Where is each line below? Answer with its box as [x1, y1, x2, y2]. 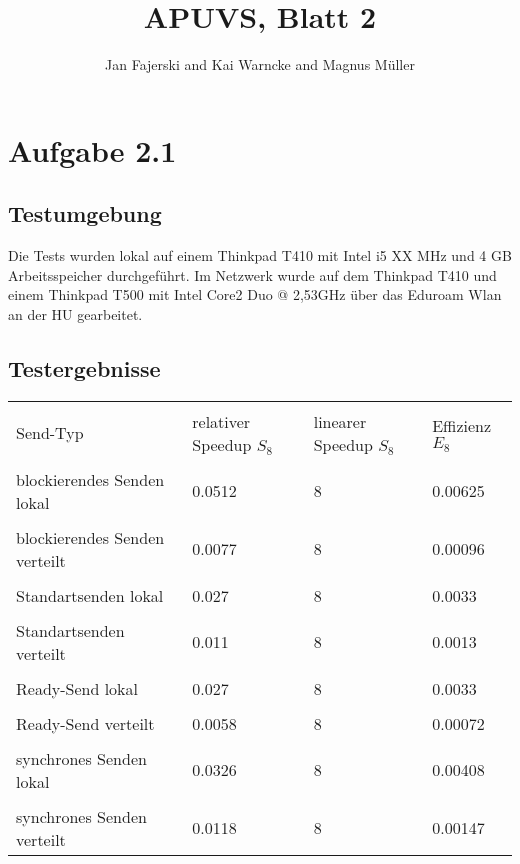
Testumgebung [8, 198, 162, 229]
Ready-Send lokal [16, 676, 139, 700]
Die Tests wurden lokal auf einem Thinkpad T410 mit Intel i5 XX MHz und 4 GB [8, 245, 512, 266]
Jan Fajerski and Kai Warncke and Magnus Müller [105, 54, 415, 75]
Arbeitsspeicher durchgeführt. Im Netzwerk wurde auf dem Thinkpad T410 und [8, 264, 497, 285]
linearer [313, 409, 367, 433]
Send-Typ [16, 421, 84, 445]
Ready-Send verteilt [16, 711, 155, 735]
